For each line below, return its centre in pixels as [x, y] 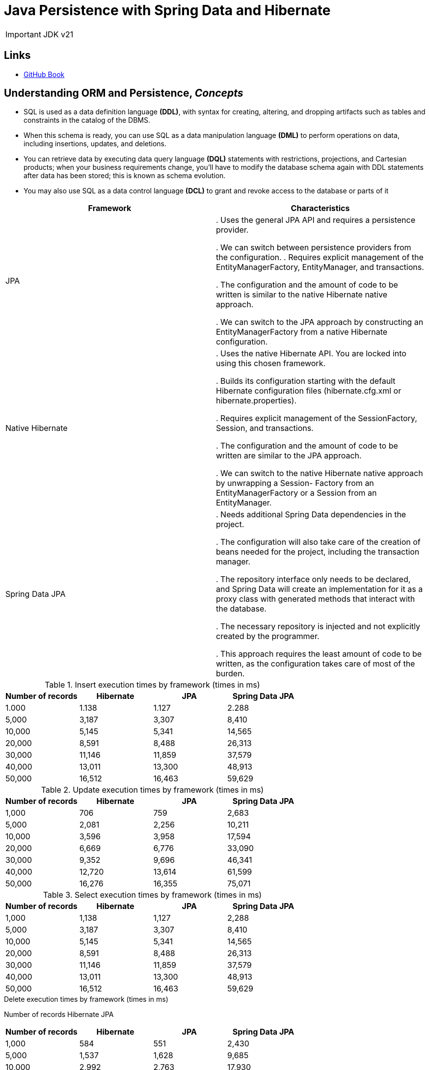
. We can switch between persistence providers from [314, 248]
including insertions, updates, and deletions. [95, 144]
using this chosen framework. [271, 363]
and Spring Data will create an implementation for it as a [320, 589]
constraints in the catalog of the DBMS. [87, 120]
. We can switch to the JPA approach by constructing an [320, 322]
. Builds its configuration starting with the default [306, 381]
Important [23, 34]
